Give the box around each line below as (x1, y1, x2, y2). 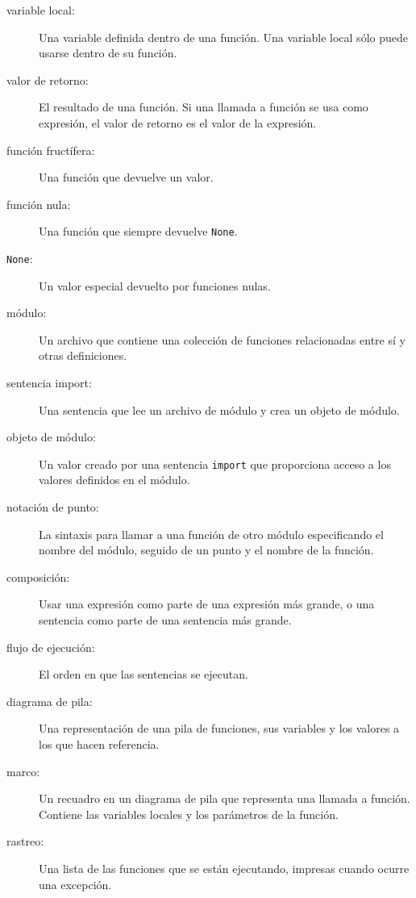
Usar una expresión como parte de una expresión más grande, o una (39, 595, 375, 612)
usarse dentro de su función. (39, 44, 177, 61)
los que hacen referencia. (39, 736, 160, 752)
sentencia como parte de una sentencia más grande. (39, 612, 292, 629)
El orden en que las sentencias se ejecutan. (39, 666, 248, 683)
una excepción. (39, 875, 112, 892)
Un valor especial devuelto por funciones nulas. (39, 277, 271, 294)
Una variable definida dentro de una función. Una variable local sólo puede (39, 28, 408, 45)
